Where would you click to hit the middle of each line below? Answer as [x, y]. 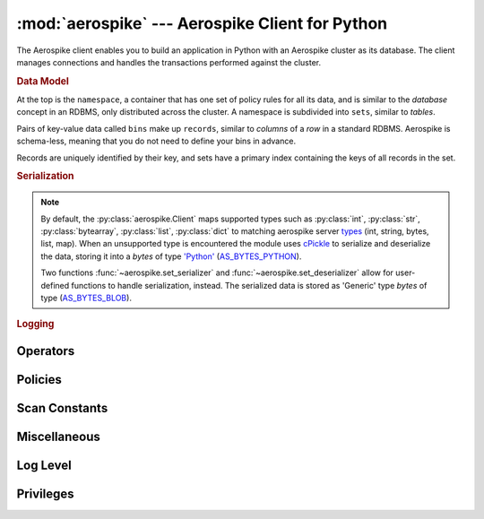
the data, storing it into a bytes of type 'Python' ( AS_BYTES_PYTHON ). [171, 256]
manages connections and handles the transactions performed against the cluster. [169, 62]
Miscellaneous [58, 436]
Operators [46, 351]
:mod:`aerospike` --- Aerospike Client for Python [202, 23]
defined [55, 285]
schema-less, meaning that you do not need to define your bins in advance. [156, 141]
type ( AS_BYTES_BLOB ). [86, 298]
